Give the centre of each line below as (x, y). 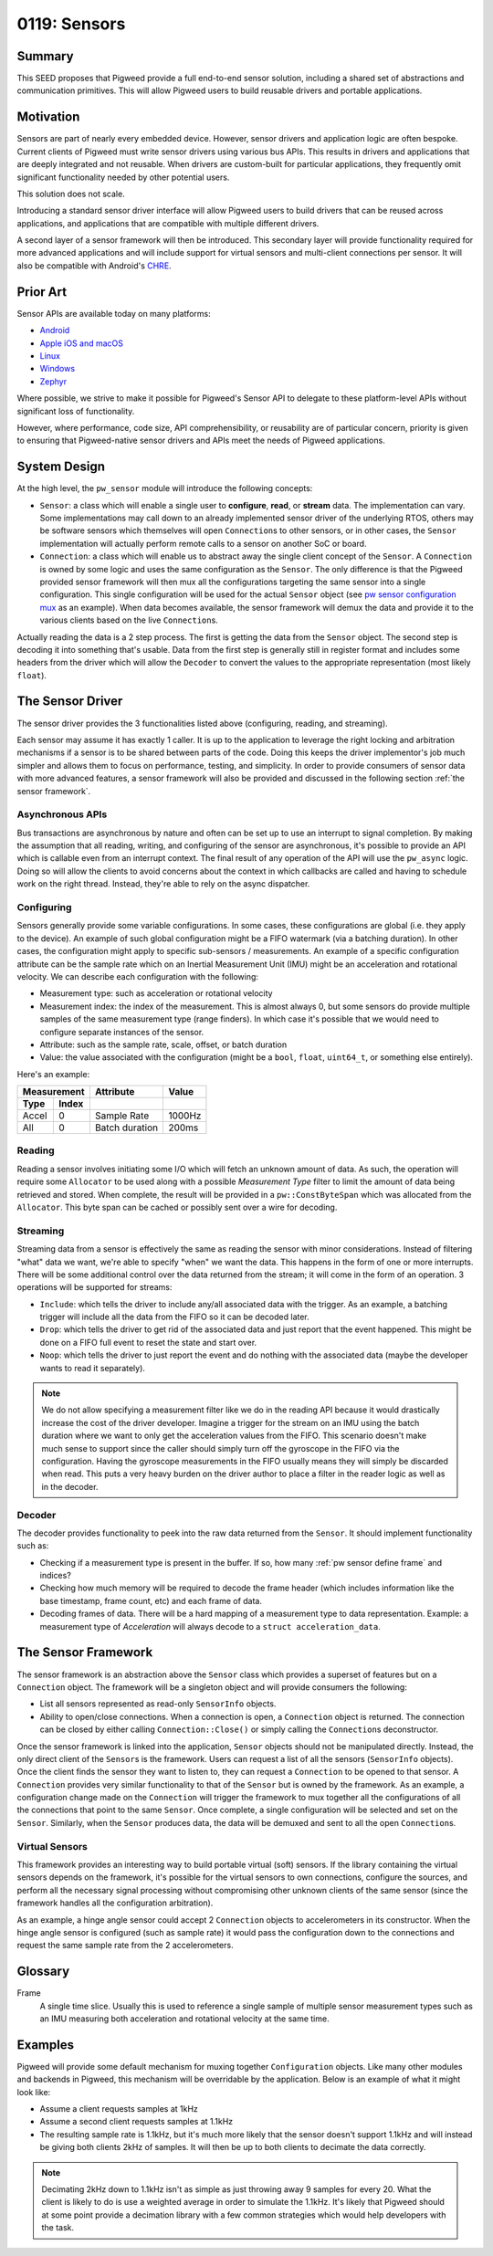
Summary (45, 56)
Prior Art (42, 292)
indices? (56, 1576)
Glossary (43, 1972)
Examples (46, 2045)
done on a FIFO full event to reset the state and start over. (148, 1342)
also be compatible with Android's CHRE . (94, 266)
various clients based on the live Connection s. (129, 620)
